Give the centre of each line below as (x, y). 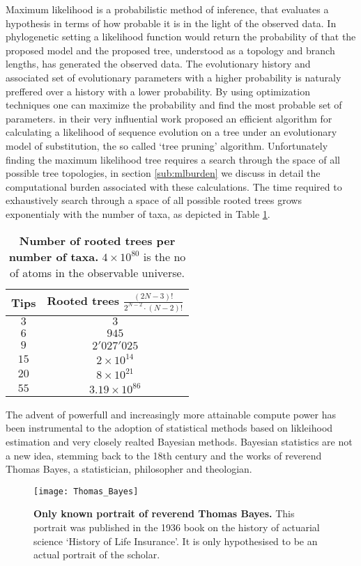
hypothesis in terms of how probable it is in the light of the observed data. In (171, 23)
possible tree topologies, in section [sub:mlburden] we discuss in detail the (163, 173)
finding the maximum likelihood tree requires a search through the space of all (173, 159)
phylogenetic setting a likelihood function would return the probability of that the (181, 37)
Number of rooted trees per (97, 240)
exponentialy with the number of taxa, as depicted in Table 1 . (138, 213)
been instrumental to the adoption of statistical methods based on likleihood (169, 428)
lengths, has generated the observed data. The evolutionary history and (158, 64)
